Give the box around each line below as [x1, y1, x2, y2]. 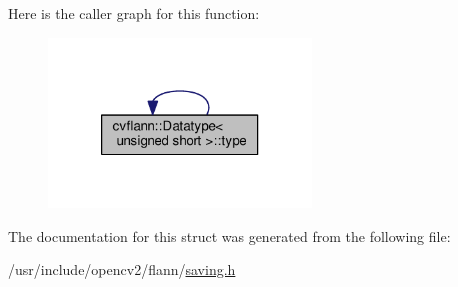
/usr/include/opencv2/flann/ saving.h [8, 259, 236, 280]
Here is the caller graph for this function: [8, 3, 260, 23]
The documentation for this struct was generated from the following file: [8, 225, 451, 246]
